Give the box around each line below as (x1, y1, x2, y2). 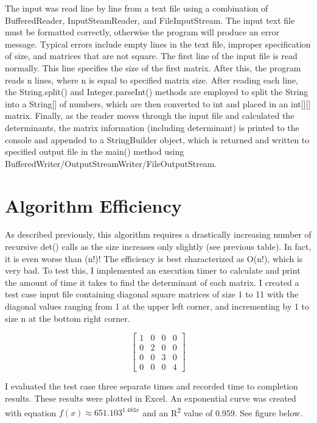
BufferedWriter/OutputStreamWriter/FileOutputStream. (5, 157, 217, 169)
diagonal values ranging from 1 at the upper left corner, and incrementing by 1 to (5, 300, 310, 312)
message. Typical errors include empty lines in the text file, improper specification (5, 37, 311, 50)
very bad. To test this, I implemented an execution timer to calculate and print (5, 264, 301, 277)
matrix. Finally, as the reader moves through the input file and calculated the (5, 109, 294, 122)
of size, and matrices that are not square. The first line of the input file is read (5, 49, 298, 62)
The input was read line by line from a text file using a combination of (5, 2, 268, 14)
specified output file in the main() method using (5, 145, 184, 158)
